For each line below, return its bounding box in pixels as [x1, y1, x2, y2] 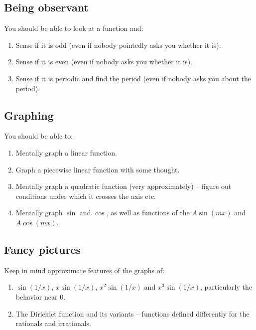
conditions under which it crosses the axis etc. [15, 190, 156, 201]
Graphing [4, 107, 54, 123]
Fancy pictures [4, 241, 81, 257]
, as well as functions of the [106, 207, 190, 218]
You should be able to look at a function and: [4, 23, 143, 33]
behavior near [15, 291, 58, 302]
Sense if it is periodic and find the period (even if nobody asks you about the [15, 73, 251, 83]
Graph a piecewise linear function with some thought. [15, 164, 180, 174]
